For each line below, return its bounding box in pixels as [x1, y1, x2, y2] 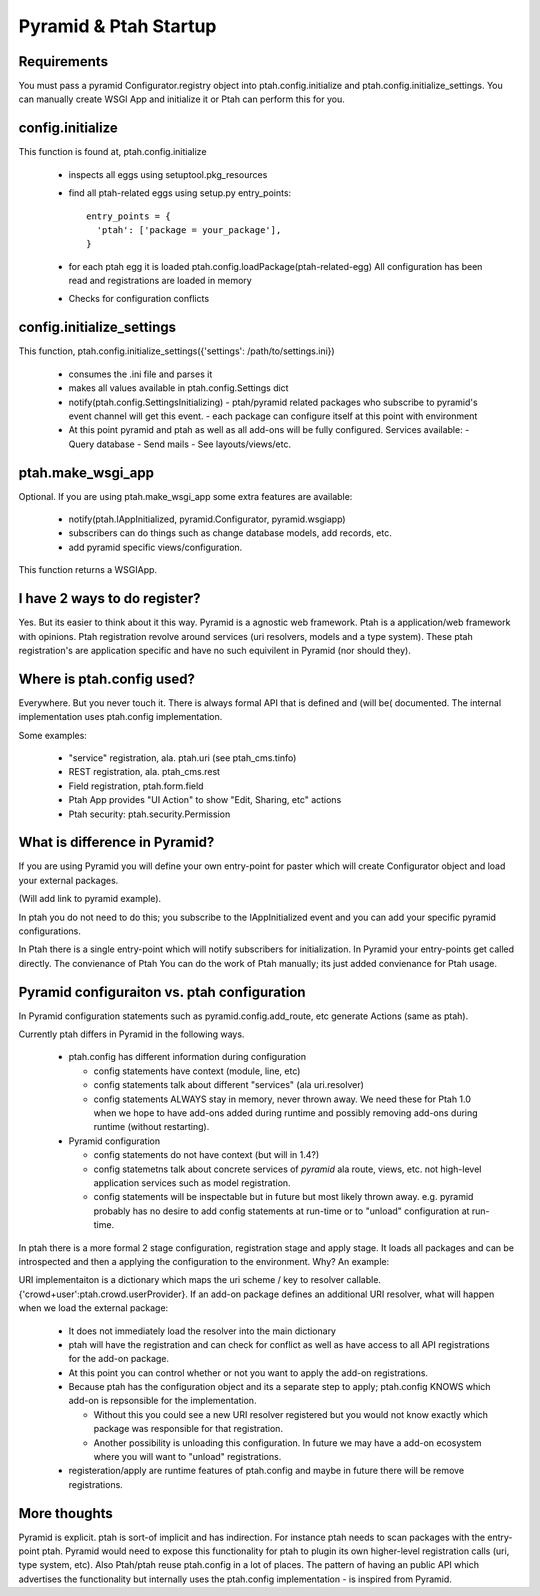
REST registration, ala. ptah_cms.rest [68, 766, 220, 778]
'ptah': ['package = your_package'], [96, 224, 282, 235]
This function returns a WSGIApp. [18, 564, 158, 576]
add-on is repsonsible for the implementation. [68, 1395, 257, 1407]
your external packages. [18, 874, 119, 886]
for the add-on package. [68, 1353, 170, 1365]
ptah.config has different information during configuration [68, 1051, 307, 1063]
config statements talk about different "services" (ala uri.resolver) [93, 1079, 365, 1091]
